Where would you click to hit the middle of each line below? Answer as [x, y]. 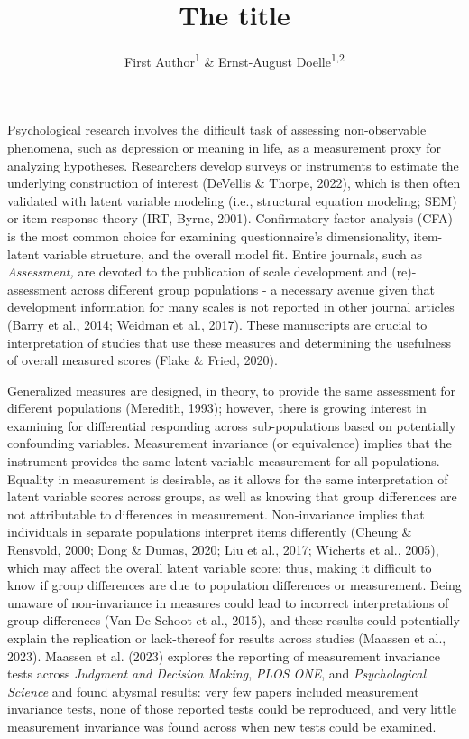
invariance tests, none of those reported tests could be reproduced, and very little [232, 709]
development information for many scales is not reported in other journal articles [231, 307]
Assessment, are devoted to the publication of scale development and [198, 271]
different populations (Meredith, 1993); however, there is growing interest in [217, 408]
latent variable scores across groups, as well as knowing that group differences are [232, 496]
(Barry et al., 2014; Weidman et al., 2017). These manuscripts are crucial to [217, 324]
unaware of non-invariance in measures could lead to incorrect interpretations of [228, 602]
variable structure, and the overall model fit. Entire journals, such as [233, 253]
